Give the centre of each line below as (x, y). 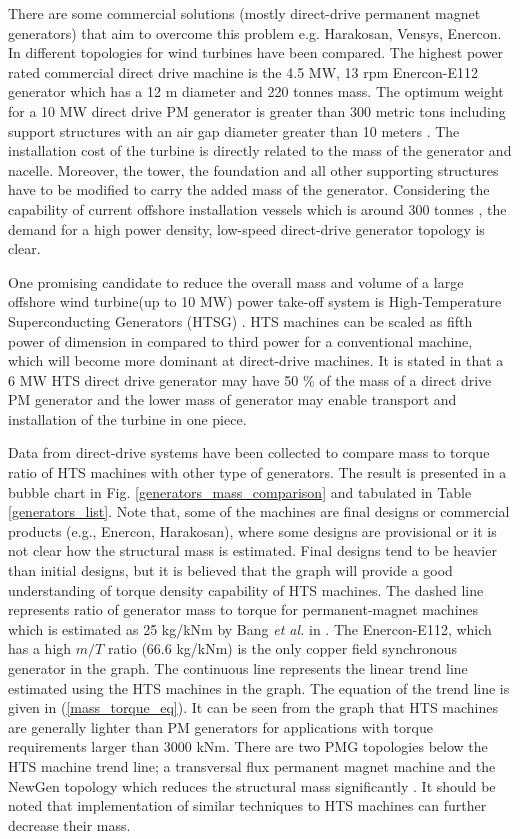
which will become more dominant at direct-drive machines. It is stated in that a (256, 360)
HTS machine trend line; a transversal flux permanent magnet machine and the (252, 765)
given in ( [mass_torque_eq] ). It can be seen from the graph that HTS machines (253, 707)
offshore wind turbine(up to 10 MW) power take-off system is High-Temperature (255, 301)
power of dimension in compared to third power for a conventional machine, (240, 340)
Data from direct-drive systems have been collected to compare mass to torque (249, 452)
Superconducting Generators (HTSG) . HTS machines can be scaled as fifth (240, 320)
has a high (40, 648)
